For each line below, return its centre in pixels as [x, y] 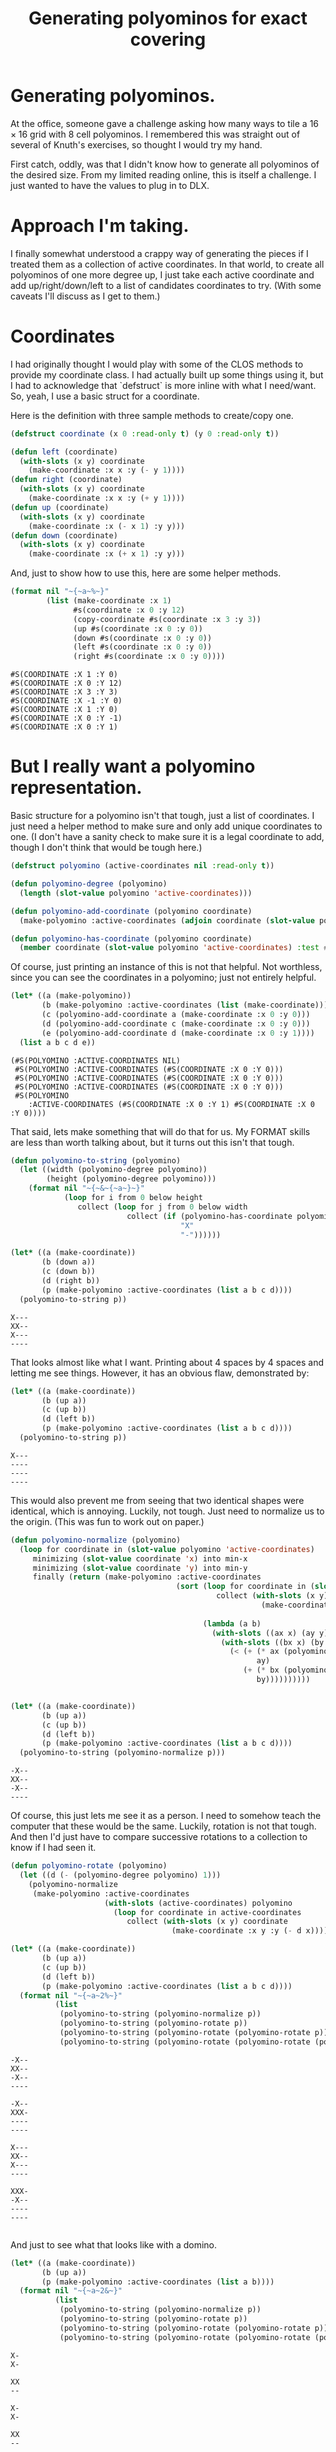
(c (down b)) [69, 1272]
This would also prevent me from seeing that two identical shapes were [157, 1500]
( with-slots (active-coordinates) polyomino [198, 1903]
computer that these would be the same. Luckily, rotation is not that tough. [163, 1826]
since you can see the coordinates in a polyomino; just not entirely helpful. [163, 978]
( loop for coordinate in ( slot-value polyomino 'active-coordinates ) [167, 1549]
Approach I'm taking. [100, 226]
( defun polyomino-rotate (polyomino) [89, 1866]
